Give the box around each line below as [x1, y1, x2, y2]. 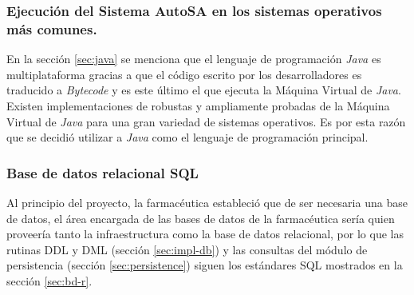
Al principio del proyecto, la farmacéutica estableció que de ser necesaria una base [6, 193, 408, 210]
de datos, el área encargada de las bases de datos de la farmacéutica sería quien [6, 209, 395, 226]
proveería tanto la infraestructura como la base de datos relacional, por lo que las [6, 225, 404, 242]
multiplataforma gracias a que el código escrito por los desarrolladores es [6, 66, 362, 82]
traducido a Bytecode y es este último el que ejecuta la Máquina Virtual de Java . [6, 82, 401, 98]
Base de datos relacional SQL [6, 162, 199, 182]
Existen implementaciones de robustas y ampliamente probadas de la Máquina [6, 97, 390, 114]
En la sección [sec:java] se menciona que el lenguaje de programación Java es [6, 50, 381, 67]
